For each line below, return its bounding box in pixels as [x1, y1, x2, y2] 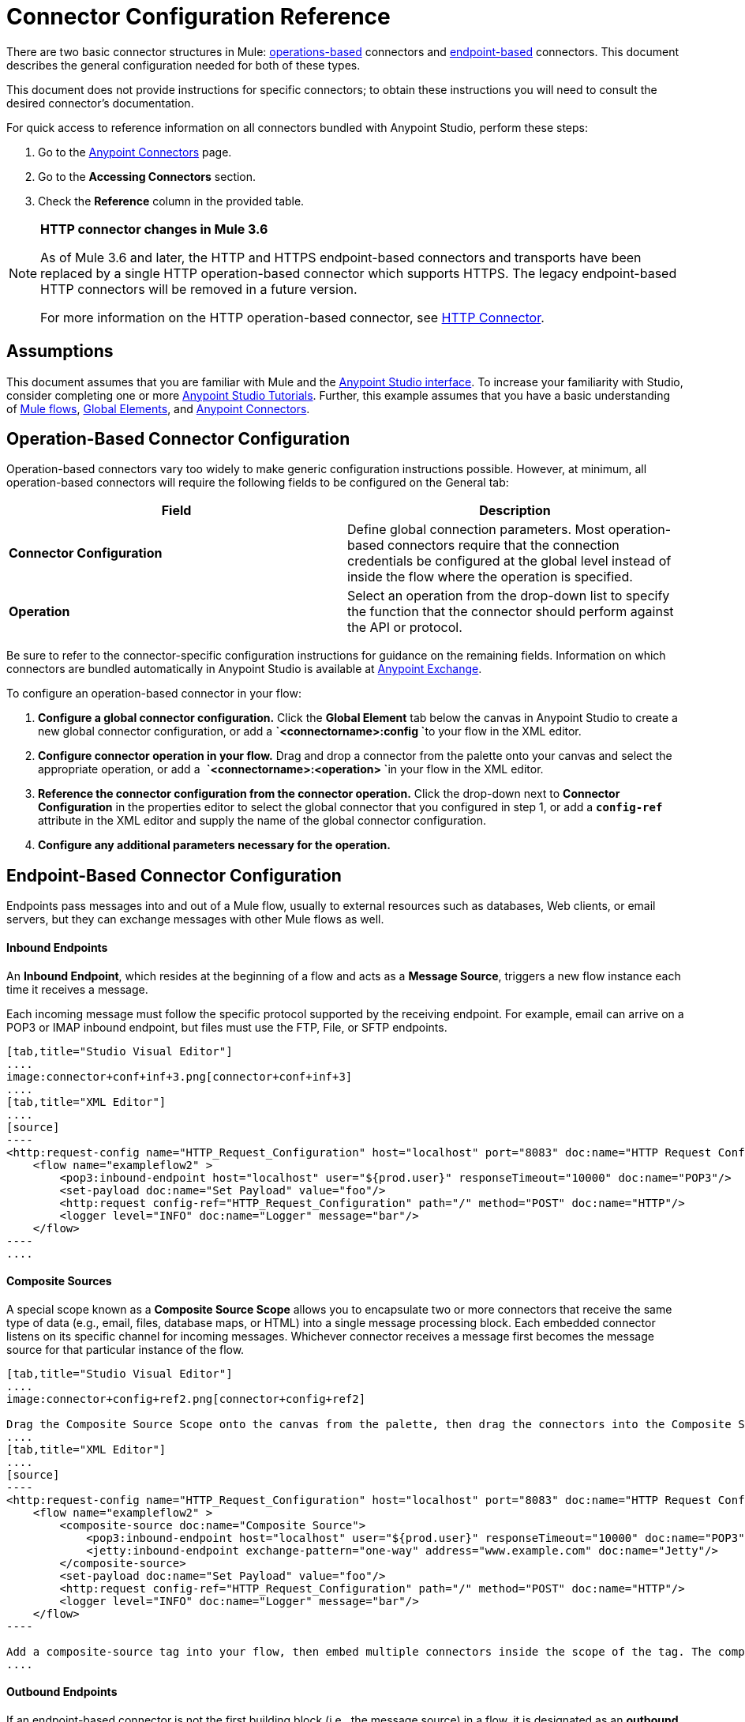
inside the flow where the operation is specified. [347, 569, 633, 585]
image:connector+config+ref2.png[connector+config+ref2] [6, 1392, 366, 1405]
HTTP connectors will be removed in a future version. [40, 280, 358, 297]
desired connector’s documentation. [6, 96, 194, 110]
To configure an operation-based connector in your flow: [6, 686, 301, 701]
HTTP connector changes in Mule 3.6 [40, 220, 268, 237]
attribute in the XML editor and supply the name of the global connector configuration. [38, 814, 486, 828]
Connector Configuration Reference [6, 3, 391, 30]
